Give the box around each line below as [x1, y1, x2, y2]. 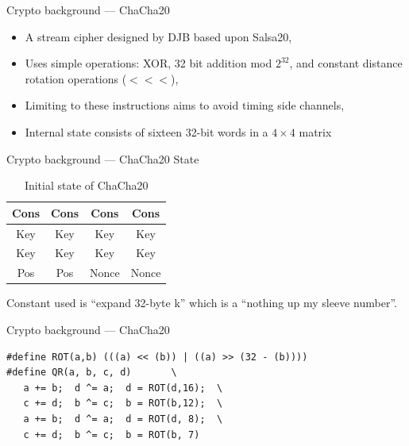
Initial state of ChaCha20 [24, 177, 149, 194]
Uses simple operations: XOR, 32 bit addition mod [25, 55, 272, 71]
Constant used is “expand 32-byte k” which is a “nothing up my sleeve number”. [6, 294, 397, 311]
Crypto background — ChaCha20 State [6, 150, 199, 167]
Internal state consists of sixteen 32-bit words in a [25, 123, 268, 140]
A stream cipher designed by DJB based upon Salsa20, [25, 28, 292, 44]
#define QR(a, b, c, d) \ [6, 367, 177, 379]
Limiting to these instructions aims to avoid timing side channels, [25, 97, 345, 113]
